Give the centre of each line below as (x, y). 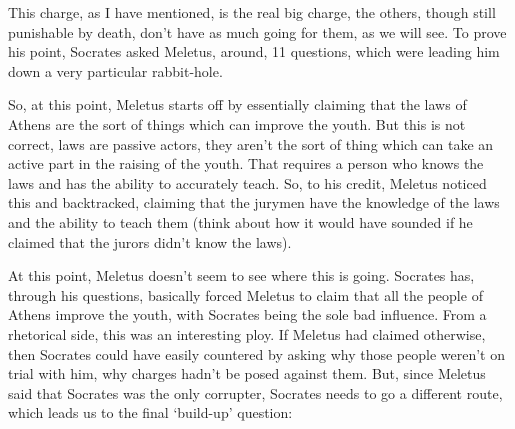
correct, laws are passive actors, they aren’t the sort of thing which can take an (251, 143)
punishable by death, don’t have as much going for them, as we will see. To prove (257, 31)
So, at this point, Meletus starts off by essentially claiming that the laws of (237, 104)
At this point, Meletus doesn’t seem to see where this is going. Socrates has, (241, 275)
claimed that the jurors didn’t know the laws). (150, 241)
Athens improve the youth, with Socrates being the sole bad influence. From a (247, 314)
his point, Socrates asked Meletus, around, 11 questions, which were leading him (254, 51)
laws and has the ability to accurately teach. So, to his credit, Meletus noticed (247, 182)
